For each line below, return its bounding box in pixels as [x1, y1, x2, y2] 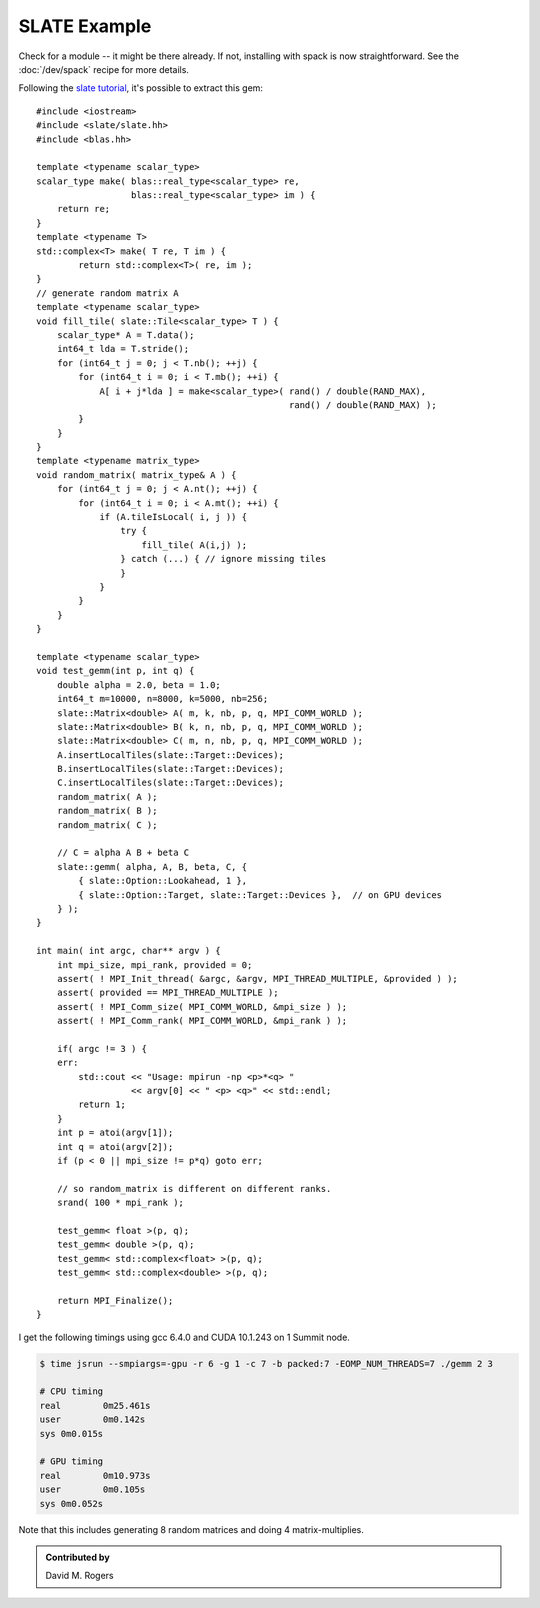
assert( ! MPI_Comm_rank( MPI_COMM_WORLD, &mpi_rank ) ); [56, 1015, 348, 1027]
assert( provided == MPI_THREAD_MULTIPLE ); [56, 987, 279, 999]
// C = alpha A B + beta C [56, 847, 190, 859]
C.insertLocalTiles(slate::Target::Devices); [56, 777, 285, 789]
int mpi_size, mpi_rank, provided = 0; [56, 959, 253, 970]
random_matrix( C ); [56, 819, 158, 830]
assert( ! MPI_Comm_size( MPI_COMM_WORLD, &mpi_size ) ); [56, 1001, 348, 1012]
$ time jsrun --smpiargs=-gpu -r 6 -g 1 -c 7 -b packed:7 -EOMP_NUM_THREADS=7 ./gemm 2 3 [39, 1358, 494, 1369]
